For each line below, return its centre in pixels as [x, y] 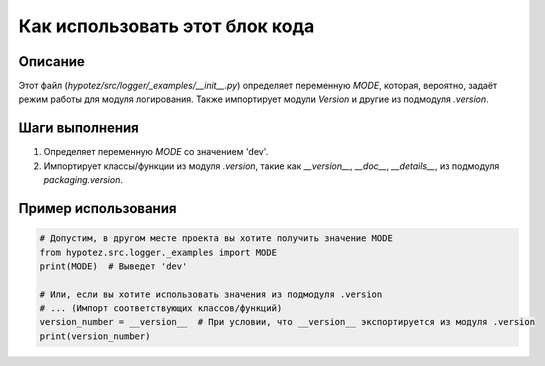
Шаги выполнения [78, 128]
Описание [51, 61]
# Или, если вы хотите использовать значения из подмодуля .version [211, 294]
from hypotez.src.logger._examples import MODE [158, 252]
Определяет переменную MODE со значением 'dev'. [156, 152]
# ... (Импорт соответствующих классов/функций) [161, 308]
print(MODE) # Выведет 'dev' [113, 266]
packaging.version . [83, 180]
